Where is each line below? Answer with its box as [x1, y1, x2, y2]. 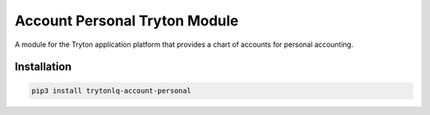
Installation [14, 60, 72, 74]
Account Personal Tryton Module [14, 12, 239, 29]
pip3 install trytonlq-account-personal [31, 86, 191, 95]
